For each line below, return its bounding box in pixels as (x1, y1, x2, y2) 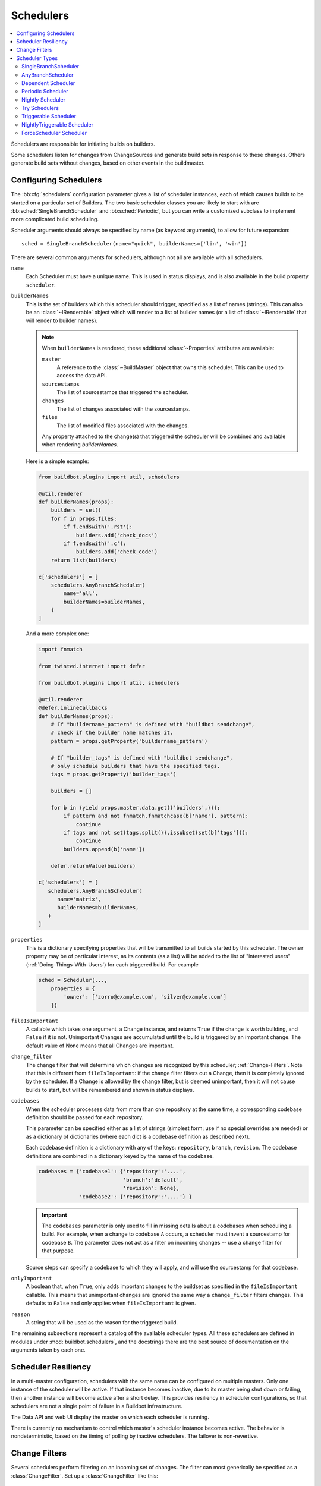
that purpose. (42, 1247, 75, 1254)
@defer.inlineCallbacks (38, 704, 108, 711)
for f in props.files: (51, 515, 117, 522)
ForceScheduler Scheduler (21, 130, 87, 137)
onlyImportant (11, 1275, 52, 1282)
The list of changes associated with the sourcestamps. (56, 405, 191, 413)
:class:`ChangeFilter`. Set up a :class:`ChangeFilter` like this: (11, 1472, 159, 1479)
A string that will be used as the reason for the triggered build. (26, 1318, 178, 1326)
